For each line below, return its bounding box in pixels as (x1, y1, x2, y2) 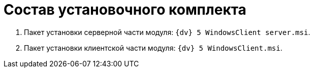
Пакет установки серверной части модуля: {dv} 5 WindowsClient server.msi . (24, 27, 310, 37)
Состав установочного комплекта (4, 1, 246, 18)
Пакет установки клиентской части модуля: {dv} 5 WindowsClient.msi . (24, 43, 282, 52)
